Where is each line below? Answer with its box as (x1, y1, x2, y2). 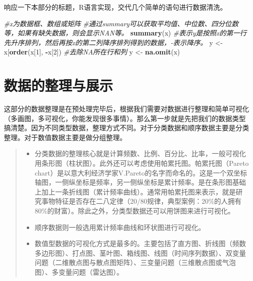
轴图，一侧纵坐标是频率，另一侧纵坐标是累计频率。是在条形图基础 (35, 177, 246, 187)
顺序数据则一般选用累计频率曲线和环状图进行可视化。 (35, 222, 205, 232)
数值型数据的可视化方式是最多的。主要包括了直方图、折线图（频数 (35, 238, 246, 248)
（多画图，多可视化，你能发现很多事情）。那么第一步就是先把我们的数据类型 (4, 113, 246, 123)
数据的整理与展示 (4, 75, 113, 95)
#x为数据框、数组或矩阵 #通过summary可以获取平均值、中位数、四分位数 (4, 18, 239, 28)
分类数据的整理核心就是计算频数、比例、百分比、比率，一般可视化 (35, 148, 246, 158)
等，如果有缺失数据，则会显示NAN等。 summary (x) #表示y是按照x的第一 (4, 28, 240, 38)
